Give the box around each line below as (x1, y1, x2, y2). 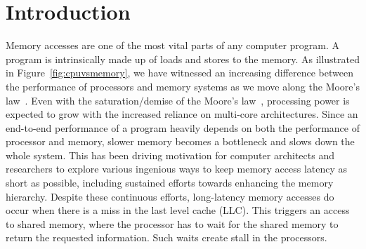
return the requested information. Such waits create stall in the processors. (6, 230, 327, 245)
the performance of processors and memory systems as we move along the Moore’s (6, 79, 360, 93)
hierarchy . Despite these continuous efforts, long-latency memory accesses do (6, 189, 334, 203)
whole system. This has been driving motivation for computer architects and (6, 147, 334, 162)
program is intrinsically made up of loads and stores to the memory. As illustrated (6, 51, 360, 66)
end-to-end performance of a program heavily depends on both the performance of (6, 120, 360, 135)
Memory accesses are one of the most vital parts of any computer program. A (6, 38, 340, 53)
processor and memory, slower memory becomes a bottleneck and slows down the (6, 134, 355, 149)
